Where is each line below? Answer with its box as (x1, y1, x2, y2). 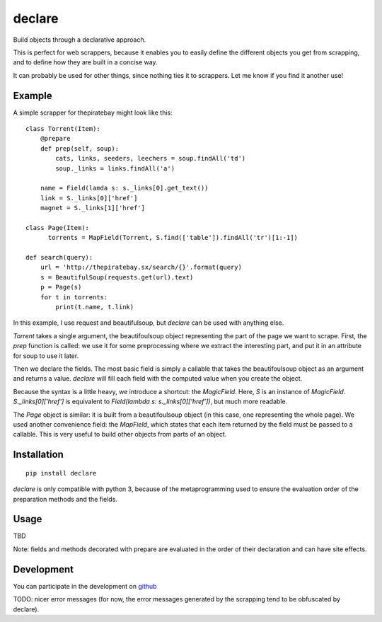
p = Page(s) (40, 283, 82, 292)
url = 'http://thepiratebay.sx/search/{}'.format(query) (40, 263, 242, 272)
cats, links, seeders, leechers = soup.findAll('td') (55, 154, 246, 163)
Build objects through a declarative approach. (13, 35, 146, 44)
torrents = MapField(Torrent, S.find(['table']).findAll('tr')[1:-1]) (47, 234, 299, 242)
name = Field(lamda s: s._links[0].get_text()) (40, 184, 209, 192)
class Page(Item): (25, 224, 90, 231)
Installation (13, 449, 64, 461)
